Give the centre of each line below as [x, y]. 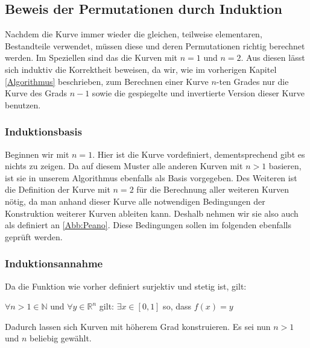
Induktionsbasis [43, 132]
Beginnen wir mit [37, 154]
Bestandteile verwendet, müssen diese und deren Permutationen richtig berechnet [155, 45]
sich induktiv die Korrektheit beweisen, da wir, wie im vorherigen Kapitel [141, 69]
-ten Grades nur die [252, 81]
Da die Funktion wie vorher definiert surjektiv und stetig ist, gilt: [126, 286]
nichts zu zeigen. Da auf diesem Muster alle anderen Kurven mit [124, 166]
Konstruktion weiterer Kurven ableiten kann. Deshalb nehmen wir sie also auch [152, 213]
